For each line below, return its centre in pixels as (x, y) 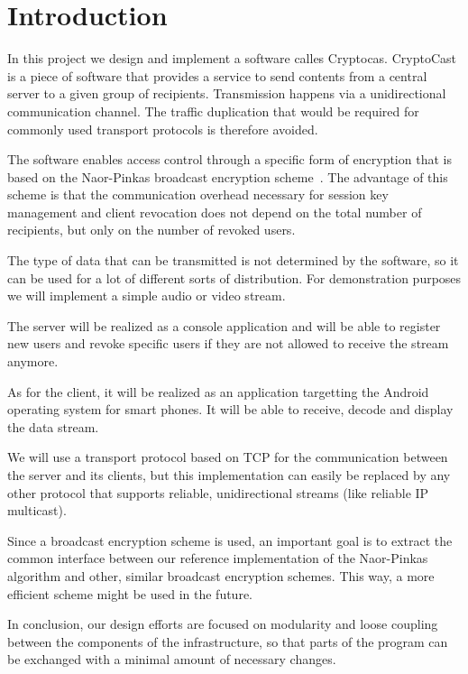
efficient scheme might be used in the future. (130, 593)
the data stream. (53, 426)
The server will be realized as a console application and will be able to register (224, 325)
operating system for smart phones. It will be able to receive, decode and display (230, 409)
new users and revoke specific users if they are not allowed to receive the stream (228, 343)
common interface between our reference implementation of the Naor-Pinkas (218, 558)
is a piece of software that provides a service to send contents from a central (217, 75)
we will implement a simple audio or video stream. (147, 295)
